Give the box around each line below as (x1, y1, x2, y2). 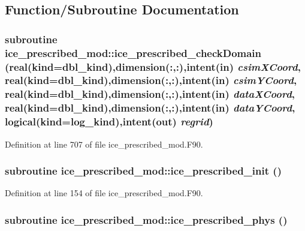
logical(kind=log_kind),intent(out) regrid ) (5, 114, 213, 129)
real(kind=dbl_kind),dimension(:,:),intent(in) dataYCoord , (5, 100, 295, 115)
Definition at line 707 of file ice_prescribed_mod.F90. (5, 137, 203, 150)
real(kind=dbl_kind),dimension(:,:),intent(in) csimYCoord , (5, 73, 297, 88)
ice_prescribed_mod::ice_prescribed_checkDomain (5, 45, 262, 60)
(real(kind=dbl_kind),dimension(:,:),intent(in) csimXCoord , (5, 59, 301, 74)
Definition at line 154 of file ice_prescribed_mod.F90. (5, 187, 203, 199)
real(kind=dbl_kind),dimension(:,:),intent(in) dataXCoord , (5, 86, 295, 101)
